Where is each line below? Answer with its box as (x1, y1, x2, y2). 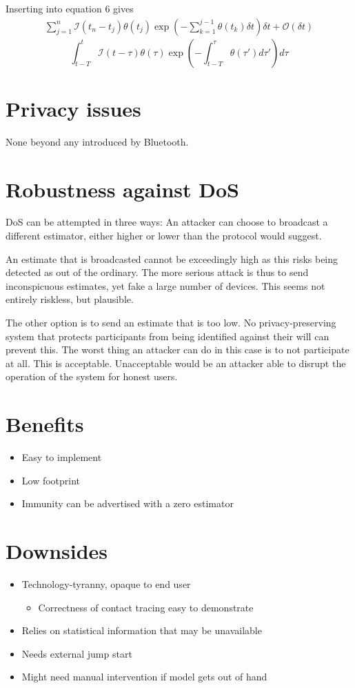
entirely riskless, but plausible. (6, 292, 134, 306)
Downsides (6, 537, 108, 565)
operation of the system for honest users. (6, 369, 178, 384)
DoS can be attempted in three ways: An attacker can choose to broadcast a (6, 215, 328, 229)
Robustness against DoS (6, 175, 239, 203)
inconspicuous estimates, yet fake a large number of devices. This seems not (6, 278, 325, 293)
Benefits (6, 410, 84, 438)
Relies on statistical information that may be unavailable (21, 623, 262, 638)
